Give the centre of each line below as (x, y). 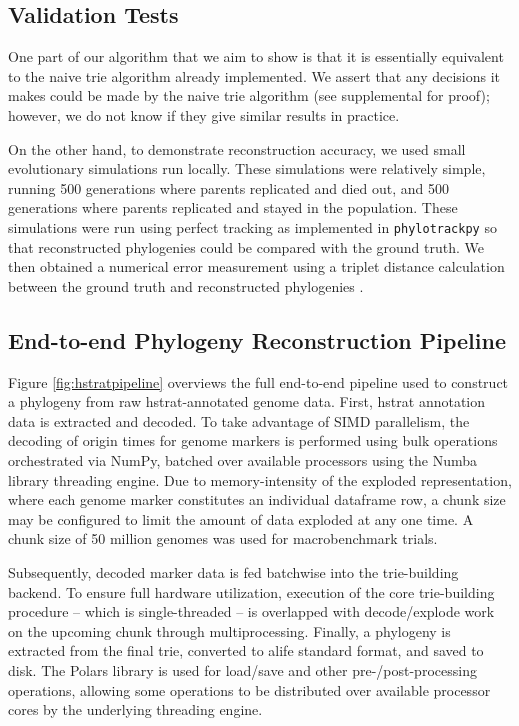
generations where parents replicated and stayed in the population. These (233, 207)
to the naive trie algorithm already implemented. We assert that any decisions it (254, 75)
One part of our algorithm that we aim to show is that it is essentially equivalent (256, 56)
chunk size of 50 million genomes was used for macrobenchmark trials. (223, 538)
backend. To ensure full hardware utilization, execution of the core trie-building (251, 591)
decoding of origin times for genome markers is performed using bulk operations (253, 440)
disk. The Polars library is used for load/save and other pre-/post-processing (242, 669)
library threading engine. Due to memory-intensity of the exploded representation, (260, 479)
